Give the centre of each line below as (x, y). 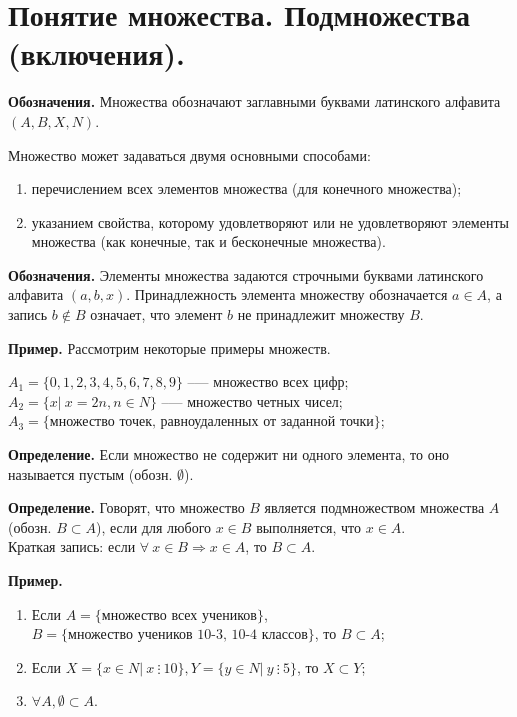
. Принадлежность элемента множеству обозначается (287, 294)
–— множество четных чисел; (252, 400)
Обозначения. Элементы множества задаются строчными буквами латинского (246, 274)
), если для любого (153, 526)
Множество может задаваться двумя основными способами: (189, 154)
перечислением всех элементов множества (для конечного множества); (246, 188)
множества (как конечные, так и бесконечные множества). (208, 241)
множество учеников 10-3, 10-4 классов (188, 635)
